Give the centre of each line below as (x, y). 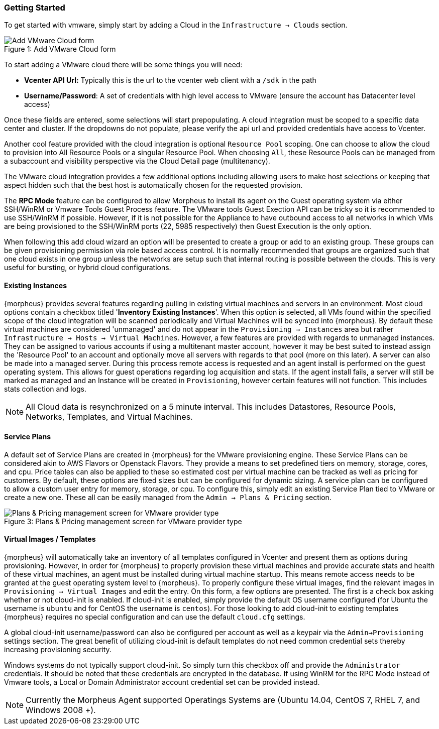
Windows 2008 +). (61, 710)
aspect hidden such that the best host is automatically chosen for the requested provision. (153, 185)
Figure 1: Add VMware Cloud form (60, 49)
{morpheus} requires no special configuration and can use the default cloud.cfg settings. (155, 617)
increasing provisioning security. (58, 650)
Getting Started (35, 8)
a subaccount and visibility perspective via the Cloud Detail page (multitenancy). (137, 161)
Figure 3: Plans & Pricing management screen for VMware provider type (123, 521)
